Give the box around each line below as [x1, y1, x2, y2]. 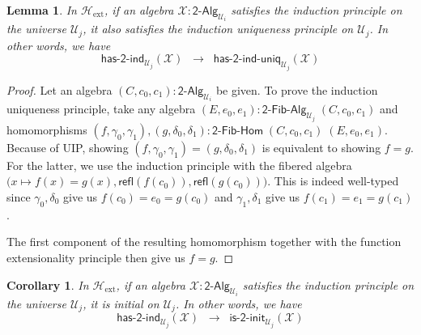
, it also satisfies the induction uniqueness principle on [83, 20, 354, 37]
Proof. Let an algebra [6, 81, 113, 98]
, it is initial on [83, 295, 159, 312]
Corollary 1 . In [6, 276, 89, 293]
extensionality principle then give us [6, 248, 185, 265]
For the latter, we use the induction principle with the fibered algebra [6, 156, 352, 173]
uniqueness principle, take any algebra [6, 100, 196, 117]
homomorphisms [6, 121, 87, 138]
